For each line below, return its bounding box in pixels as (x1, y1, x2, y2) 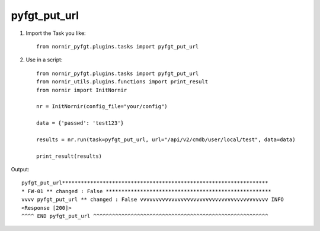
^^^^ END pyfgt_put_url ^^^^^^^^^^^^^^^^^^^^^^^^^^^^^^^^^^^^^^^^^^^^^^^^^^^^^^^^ (21, 213, 268, 219)
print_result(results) (36, 152, 103, 160)
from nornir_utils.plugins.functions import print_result (36, 79, 209, 85)
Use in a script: (25, 56, 63, 63)
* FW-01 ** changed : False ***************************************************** (21, 188, 272, 194)
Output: (11, 166, 30, 173)
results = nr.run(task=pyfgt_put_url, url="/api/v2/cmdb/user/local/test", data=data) (36, 136, 296, 143)
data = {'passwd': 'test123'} (36, 120, 124, 126)
